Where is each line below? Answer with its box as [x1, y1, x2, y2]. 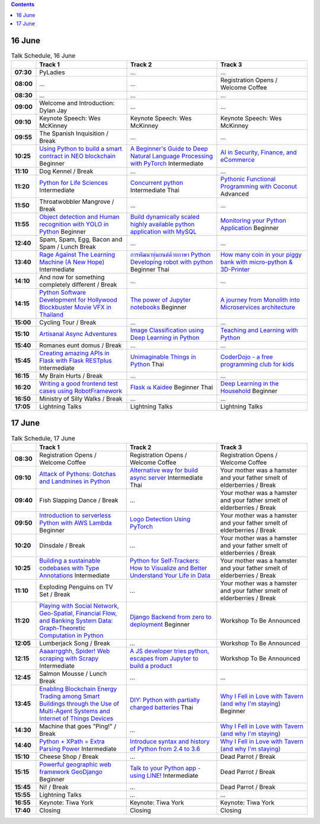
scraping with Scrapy [39, 654, 99, 662]
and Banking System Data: [39, 617, 113, 625]
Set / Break [39, 590, 71, 598]
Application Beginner [220, 224, 279, 232]
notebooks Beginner [130, 303, 187, 311]
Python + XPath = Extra [39, 737, 105, 745]
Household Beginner [220, 387, 278, 395]
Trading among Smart [39, 692, 100, 700]
